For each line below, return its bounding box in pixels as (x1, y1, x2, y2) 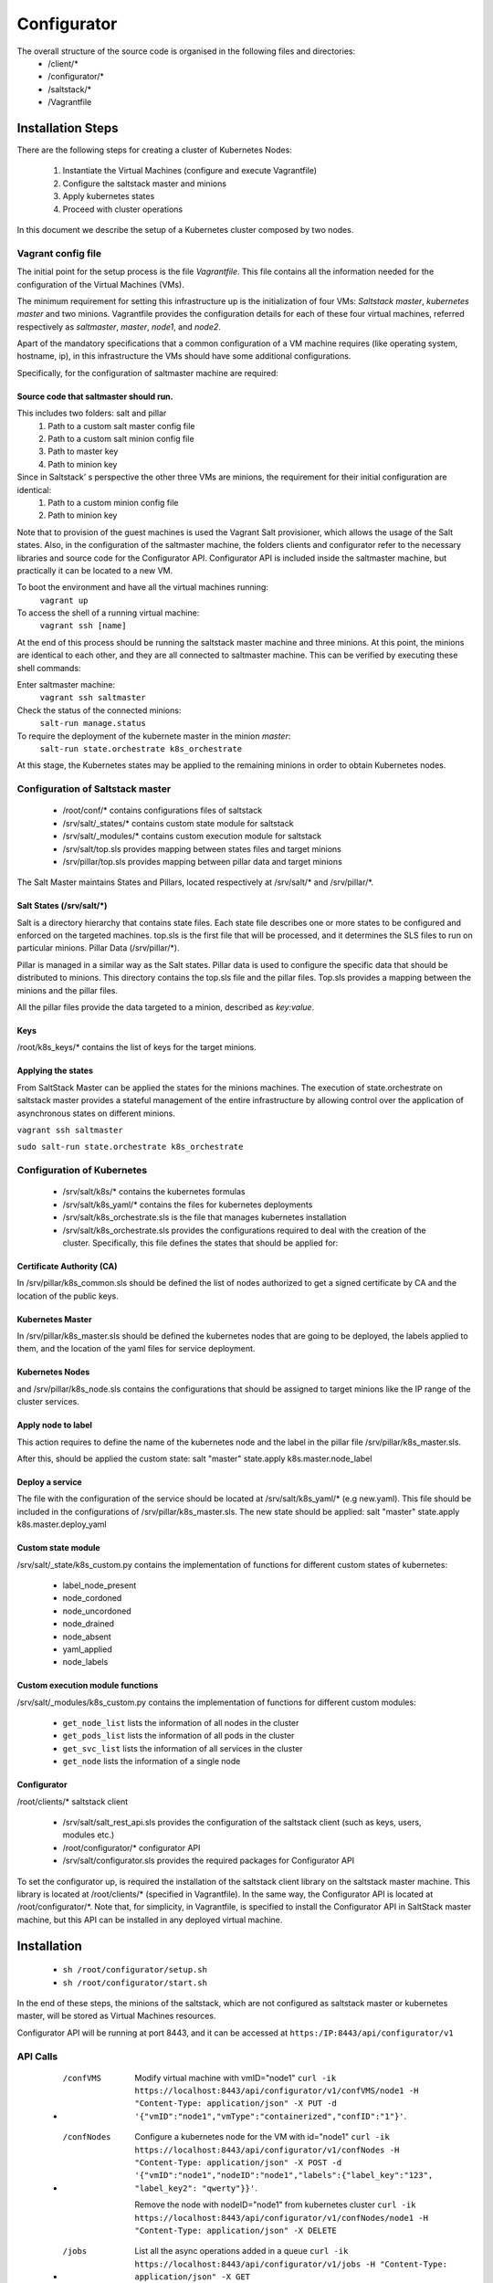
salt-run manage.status (39, 718, 146, 729)
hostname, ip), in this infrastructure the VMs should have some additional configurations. (16, 351, 351, 362)
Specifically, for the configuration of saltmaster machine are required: (16, 367, 278, 378)
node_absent (62, 1631, 111, 1642)
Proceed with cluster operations (62, 204, 184, 215)
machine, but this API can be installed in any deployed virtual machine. (16, 1914, 283, 1925)
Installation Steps (16, 120, 119, 136)
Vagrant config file (16, 247, 102, 259)
